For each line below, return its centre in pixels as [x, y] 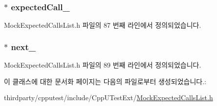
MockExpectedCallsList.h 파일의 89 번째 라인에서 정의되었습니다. [103, 65]
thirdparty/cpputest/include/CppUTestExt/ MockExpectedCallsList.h [108, 97]
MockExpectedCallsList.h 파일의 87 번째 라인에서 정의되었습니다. [103, 25]
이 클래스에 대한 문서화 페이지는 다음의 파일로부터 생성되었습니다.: [105, 81]
